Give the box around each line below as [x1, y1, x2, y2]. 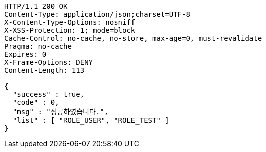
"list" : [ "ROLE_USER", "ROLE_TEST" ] [12, 116, 169, 124]
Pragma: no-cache [4, 42, 72, 50]
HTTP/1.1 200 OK [4, 2, 68, 10]
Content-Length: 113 [4, 66, 85, 74]
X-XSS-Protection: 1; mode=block [4, 26, 136, 34]
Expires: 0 [4, 50, 47, 58]
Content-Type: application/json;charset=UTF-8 [4, 10, 190, 18]
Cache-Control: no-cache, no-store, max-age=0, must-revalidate [4, 34, 262, 42]
